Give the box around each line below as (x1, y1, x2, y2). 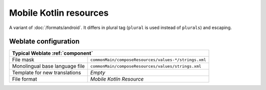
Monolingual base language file (12, 63, 85, 70)
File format (12, 76, 37, 83)
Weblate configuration (9, 37, 80, 46)
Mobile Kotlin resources (9, 7, 109, 18)
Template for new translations (12, 69, 81, 76)
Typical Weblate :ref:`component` (12, 50, 93, 57)
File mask (12, 57, 34, 63)
